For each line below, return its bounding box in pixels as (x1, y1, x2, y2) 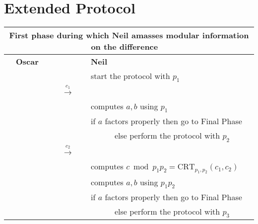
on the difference (91, 41, 158, 53)
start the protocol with (90, 70, 170, 82)
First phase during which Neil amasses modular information (9, 29, 249, 41)
